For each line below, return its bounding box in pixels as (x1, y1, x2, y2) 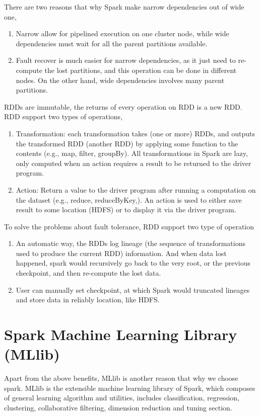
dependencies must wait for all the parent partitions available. (16, 38, 208, 48)
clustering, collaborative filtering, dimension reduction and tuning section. (4, 402, 232, 412)
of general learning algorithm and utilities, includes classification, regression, (4, 392, 239, 403)
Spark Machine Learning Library (4, 324, 237, 345)
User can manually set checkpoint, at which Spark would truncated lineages (16, 284, 250, 295)
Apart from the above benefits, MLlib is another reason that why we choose (4, 373, 238, 383)
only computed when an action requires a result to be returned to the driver (16, 157, 251, 168)
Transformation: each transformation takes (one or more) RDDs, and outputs (16, 128, 255, 138)
